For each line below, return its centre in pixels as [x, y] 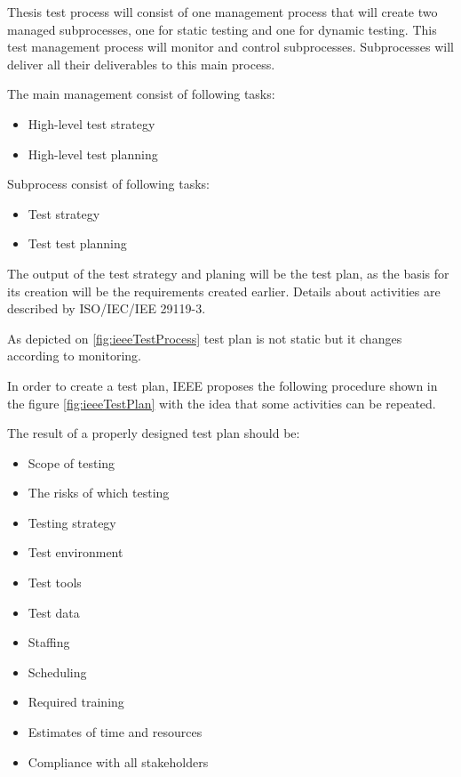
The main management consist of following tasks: [141, 94]
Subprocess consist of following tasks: [109, 184]
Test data [54, 612]
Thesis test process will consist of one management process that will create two [223, 12]
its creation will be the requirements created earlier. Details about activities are [224, 291]
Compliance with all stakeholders [118, 761]
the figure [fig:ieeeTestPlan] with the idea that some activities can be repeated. [222, 403]
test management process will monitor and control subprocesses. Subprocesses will [230, 47]
